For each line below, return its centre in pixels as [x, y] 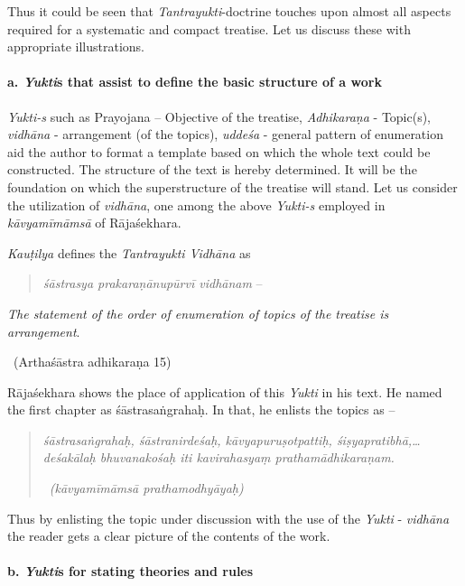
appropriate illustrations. [76, 47]
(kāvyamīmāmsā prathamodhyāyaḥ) [146, 488]
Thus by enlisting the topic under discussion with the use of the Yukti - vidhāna [228, 518]
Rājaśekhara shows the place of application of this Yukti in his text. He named [225, 391]
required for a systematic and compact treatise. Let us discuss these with [209, 28]
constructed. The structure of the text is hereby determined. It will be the [212, 169]
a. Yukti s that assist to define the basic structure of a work [195, 82]
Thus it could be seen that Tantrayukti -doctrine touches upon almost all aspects [229, 11]
